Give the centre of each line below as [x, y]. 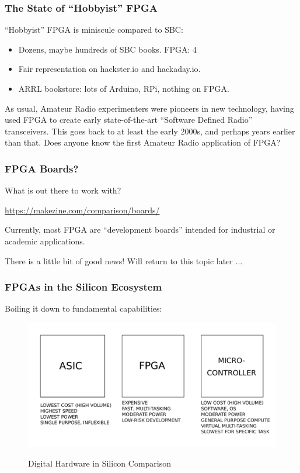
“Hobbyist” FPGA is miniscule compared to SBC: [94, 30]
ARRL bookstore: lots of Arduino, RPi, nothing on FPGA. [124, 88]
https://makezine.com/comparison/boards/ [82, 210]
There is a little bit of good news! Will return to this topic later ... [124, 260]
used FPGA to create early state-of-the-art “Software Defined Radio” [129, 120]
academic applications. [45, 241]
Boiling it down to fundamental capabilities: [83, 308]
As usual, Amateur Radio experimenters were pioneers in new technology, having [149, 108]
